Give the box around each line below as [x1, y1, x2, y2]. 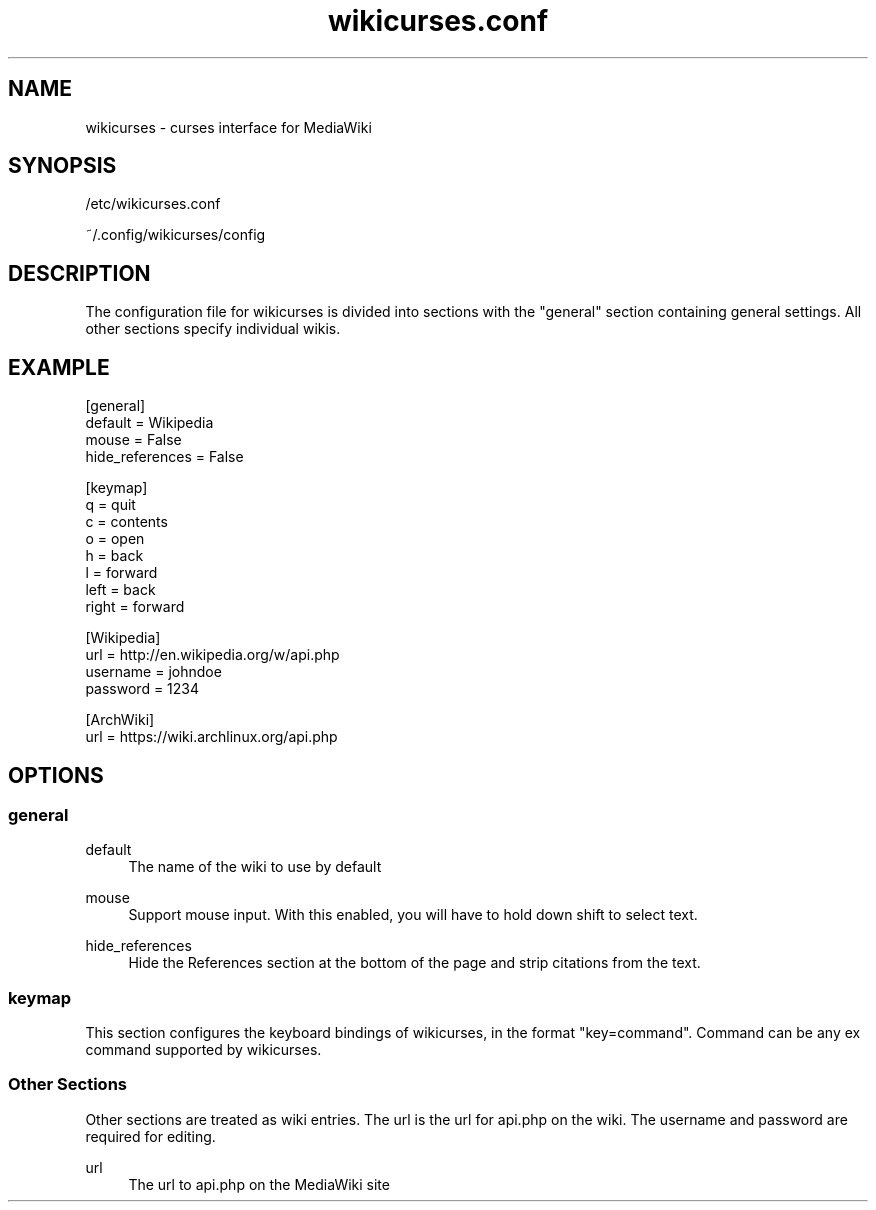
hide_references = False [85, 448, 244, 466]
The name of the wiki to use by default [128, 858, 382, 876]
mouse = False [85, 431, 182, 449]
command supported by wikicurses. [85, 1041, 322, 1059]
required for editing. [85, 1127, 216, 1145]
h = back [85, 547, 144, 565]
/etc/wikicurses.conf [85, 195, 221, 213]
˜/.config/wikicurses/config [85, 226, 266, 244]
